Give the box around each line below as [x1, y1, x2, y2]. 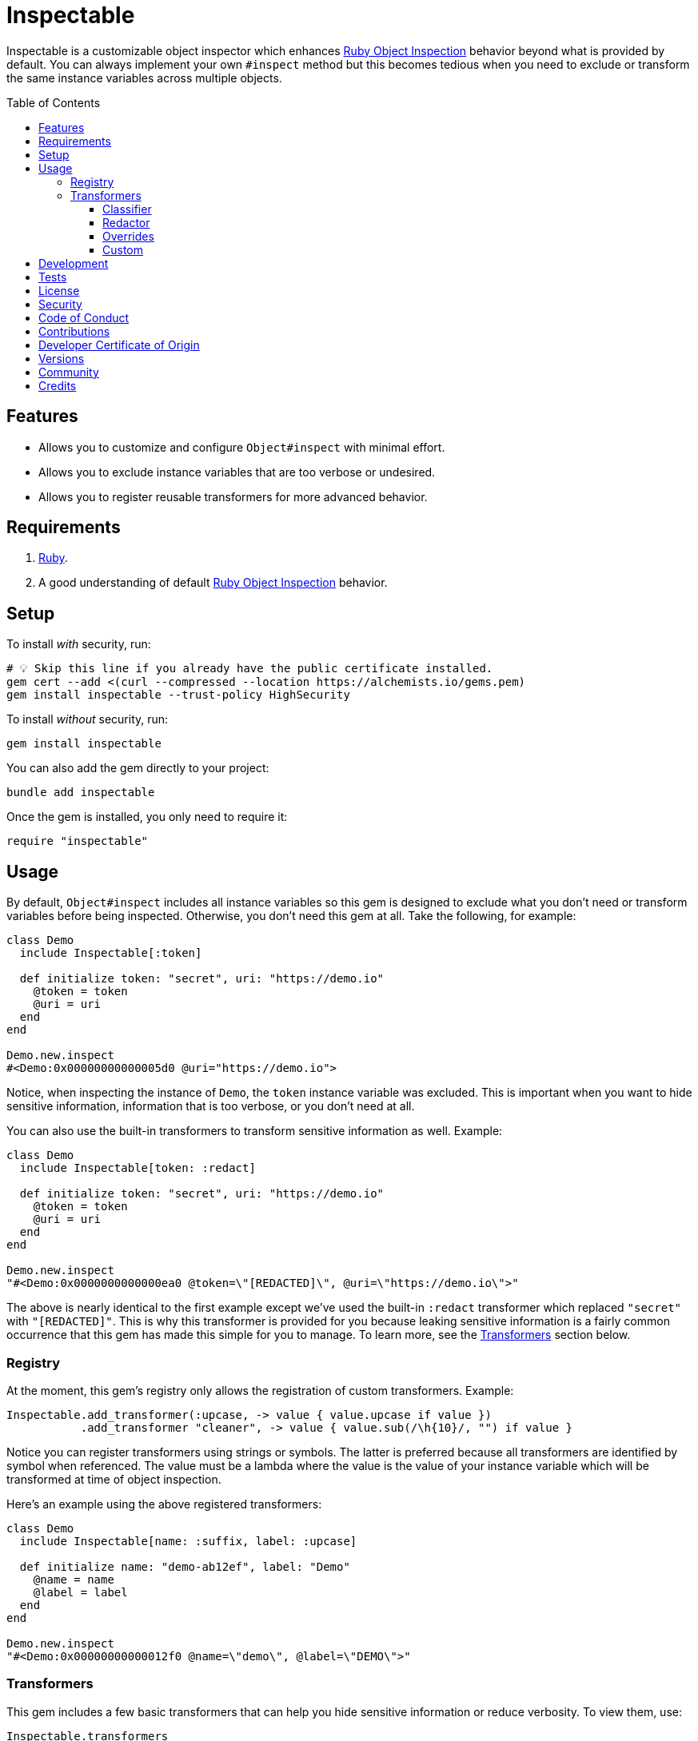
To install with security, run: [6, 637, 151, 651]
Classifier [102, 201, 152, 216]
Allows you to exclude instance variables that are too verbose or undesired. [38, 464, 436, 479]
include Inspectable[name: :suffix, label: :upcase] [19, 1534, 357, 1548]
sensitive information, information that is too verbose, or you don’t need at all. [6, 1099, 415, 1114]
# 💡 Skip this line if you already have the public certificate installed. [6, 662, 493, 675]
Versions [38, 351, 85, 365]
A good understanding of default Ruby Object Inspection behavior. [38, 576, 388, 590]
